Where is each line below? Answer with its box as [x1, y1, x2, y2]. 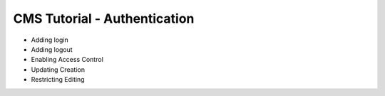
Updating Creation [31, 65, 86, 74]
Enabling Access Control [31, 55, 103, 64]
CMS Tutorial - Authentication [13, 11, 195, 26]
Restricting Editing [31, 75, 85, 84]
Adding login [31, 36, 69, 44]
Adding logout [31, 45, 73, 53]
